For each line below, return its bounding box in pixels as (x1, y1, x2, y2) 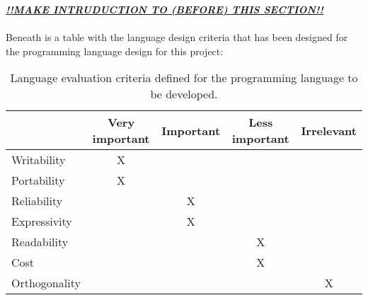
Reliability (11, 192, 63, 209)
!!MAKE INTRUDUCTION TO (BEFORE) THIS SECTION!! (6, 2, 323, 16)
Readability (11, 233, 69, 250)
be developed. (150, 86, 218, 103)
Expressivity (11, 213, 72, 230)
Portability (11, 172, 65, 189)
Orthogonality (11, 275, 81, 292)
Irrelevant (301, 122, 357, 139)
